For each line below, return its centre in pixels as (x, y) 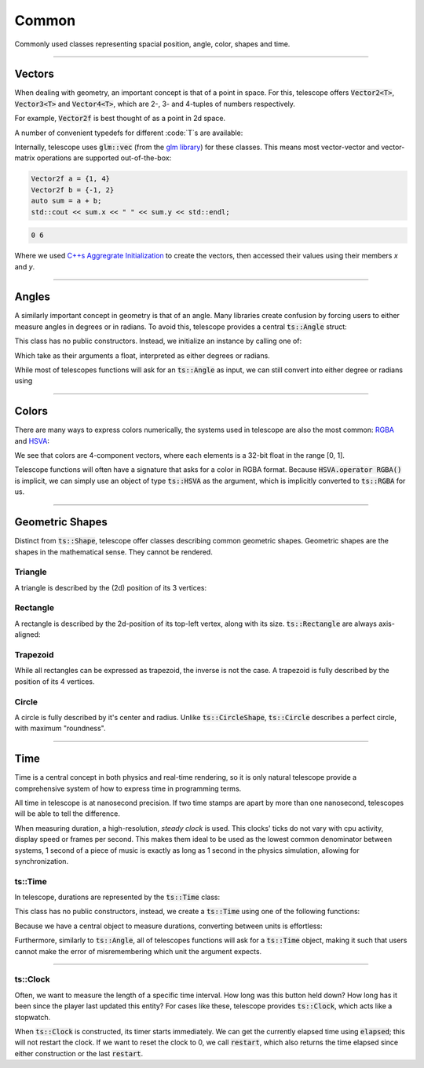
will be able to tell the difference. (68, 814)
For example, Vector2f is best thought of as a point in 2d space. (120, 119)
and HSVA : (32, 441)
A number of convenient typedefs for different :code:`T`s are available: (129, 133)
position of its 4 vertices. (55, 681)
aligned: (27, 635)
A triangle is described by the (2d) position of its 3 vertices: (111, 587)
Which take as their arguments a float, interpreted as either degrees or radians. (142, 355)
